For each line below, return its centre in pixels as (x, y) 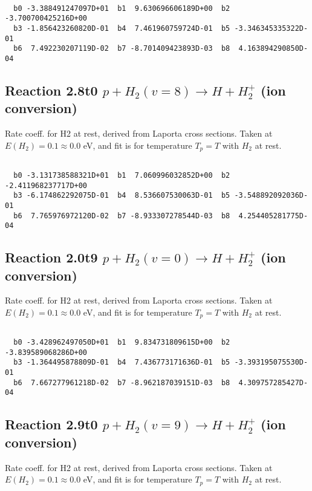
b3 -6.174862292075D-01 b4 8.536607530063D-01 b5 (122, 196)
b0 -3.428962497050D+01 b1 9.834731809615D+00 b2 (122, 343)
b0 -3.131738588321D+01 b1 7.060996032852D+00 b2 (122, 175)
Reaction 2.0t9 (51, 257)
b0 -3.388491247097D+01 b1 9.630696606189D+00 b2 (122, 8)
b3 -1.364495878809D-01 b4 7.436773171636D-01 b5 (122, 363)
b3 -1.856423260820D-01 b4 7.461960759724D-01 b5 (122, 28)
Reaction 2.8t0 (51, 90)
